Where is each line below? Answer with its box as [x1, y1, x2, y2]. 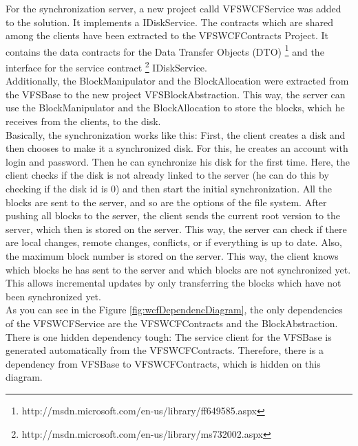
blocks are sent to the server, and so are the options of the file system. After [6, 194, 327, 209]
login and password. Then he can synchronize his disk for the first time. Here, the [6, 154, 350, 168]
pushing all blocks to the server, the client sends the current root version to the [6, 208, 341, 223]
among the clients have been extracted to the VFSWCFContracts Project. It [6, 28, 329, 43]
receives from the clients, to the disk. [6, 114, 161, 129]
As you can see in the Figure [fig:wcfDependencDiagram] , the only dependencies [6, 302, 343, 317]
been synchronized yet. [6, 289, 101, 303]
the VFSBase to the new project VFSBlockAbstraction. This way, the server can [6, 87, 346, 101]
